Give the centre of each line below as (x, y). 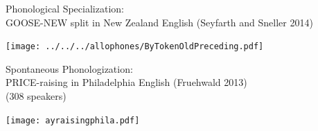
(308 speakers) (36, 96)
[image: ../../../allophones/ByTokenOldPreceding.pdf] (135, 47)
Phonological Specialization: (65, 8)
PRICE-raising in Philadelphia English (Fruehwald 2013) (126, 82)
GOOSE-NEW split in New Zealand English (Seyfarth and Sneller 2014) (159, 22)
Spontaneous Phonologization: (69, 68)
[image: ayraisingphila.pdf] (73, 120)
